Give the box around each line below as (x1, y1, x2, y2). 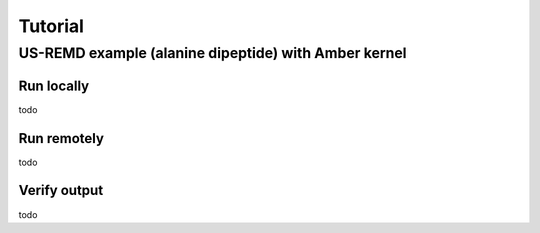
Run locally (18, 77, 90, 94)
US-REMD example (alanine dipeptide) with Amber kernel (18, 44, 407, 62)
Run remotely (18, 130, 105, 147)
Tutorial (18, 15, 85, 37)
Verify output (18, 182, 104, 199)
